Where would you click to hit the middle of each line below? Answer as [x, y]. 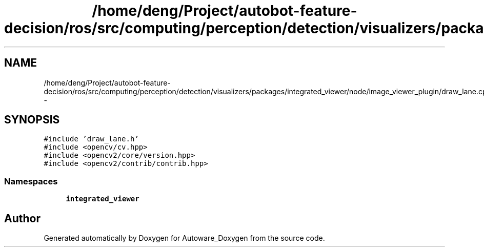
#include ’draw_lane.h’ [91, 139]
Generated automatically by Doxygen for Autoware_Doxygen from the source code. [184, 238]
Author [22, 218]
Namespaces [31, 181]
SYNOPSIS [32, 120]
